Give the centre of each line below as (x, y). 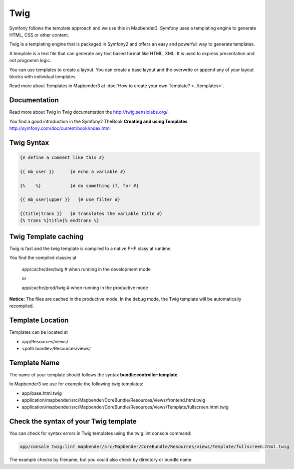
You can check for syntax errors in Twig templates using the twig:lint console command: (100, 433)
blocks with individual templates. (43, 76)
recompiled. (22, 306)
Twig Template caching (46, 236)
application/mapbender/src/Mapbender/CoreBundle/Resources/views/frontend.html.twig (113, 400)
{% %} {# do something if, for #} (79, 186)
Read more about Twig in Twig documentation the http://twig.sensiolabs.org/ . (89, 112)
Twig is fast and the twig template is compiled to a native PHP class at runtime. (91, 249)
